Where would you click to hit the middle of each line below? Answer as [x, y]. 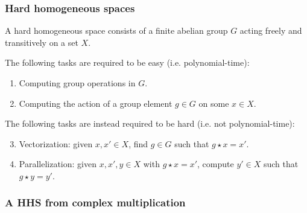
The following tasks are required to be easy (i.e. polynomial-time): [127, 62]
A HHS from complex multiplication [95, 202]
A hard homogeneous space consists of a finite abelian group [116, 30]
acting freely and [271, 30]
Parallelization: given [58, 164]
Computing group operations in [77, 83]
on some [214, 103]
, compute [216, 164]
